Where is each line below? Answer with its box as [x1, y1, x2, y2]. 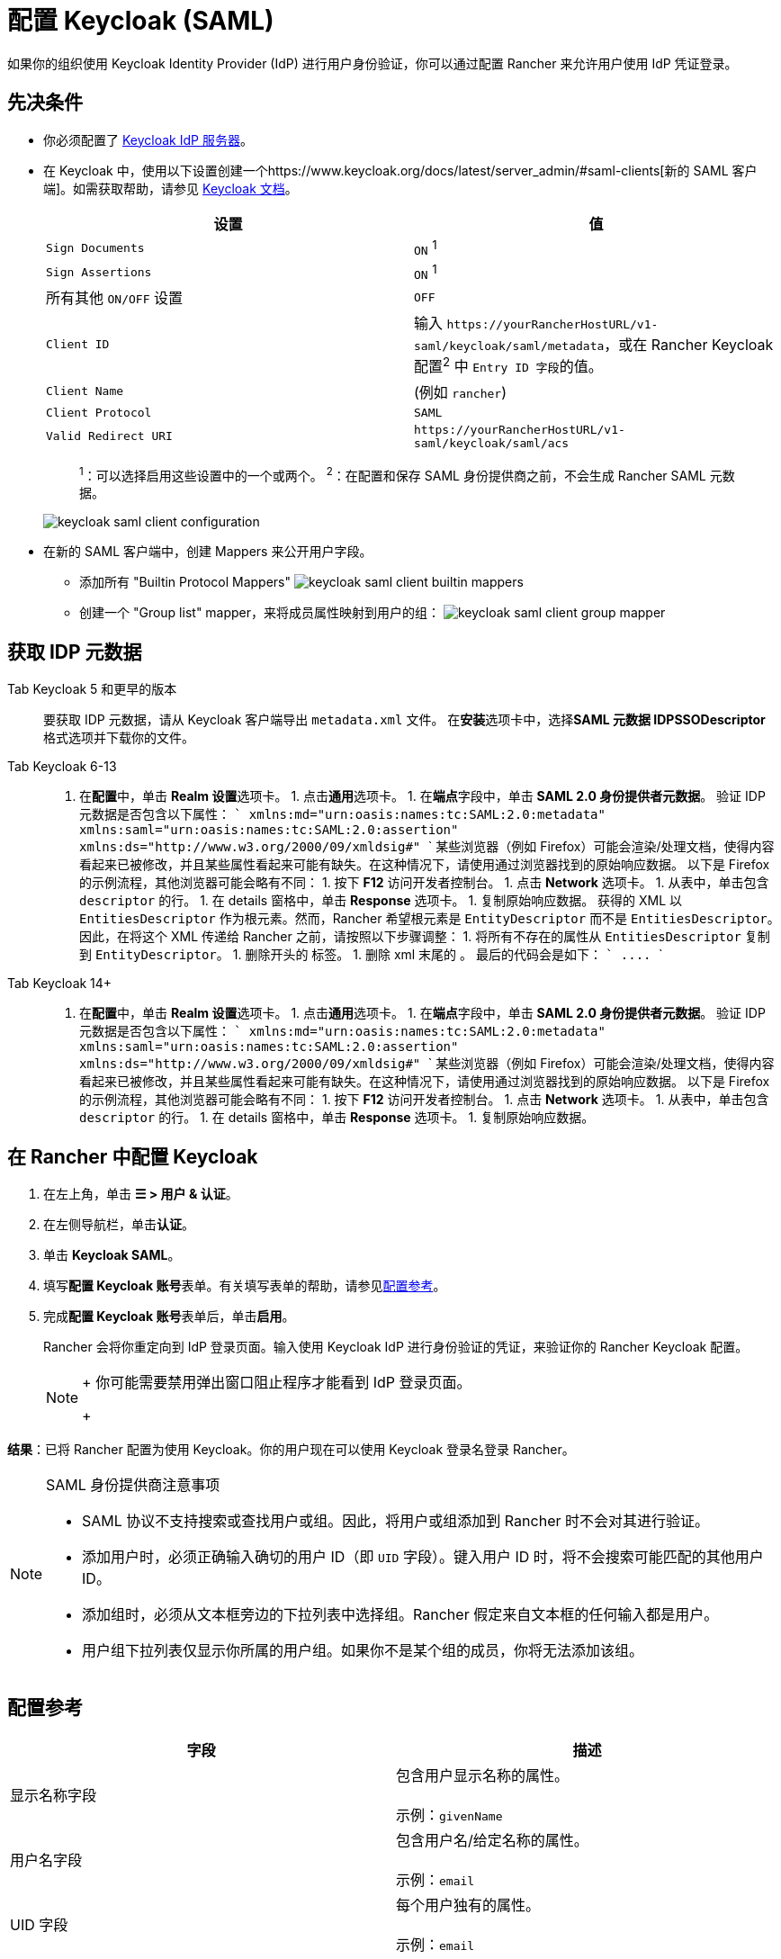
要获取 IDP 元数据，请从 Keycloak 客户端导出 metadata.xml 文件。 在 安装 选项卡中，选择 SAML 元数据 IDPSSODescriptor [43, 712, 766, 728]
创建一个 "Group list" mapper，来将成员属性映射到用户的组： [79, 605, 441, 621]
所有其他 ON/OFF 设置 [46, 289, 183, 308]
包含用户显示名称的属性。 [396, 1766, 570, 1784]
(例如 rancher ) [414, 382, 507, 401]
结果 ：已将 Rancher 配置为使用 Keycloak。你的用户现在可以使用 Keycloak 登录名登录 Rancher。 [7, 1441, 575, 1457]
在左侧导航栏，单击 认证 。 [43, 1216, 194, 1232]
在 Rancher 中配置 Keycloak [7, 1145, 258, 1168]
